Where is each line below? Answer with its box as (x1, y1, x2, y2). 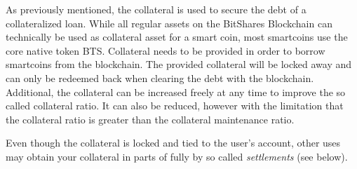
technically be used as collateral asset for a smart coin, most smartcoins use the (6, 29, 348, 44)
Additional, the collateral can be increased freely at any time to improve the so (6, 84, 346, 99)
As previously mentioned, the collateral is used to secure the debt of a (6, 2, 307, 16)
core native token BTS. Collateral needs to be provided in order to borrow (6, 43, 325, 58)
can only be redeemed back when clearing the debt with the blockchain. (6, 70, 314, 85)
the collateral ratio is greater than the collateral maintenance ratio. (6, 111, 295, 126)
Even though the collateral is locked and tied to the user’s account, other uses (6, 135, 341, 150)
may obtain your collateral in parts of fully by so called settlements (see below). (6, 149, 348, 163)
